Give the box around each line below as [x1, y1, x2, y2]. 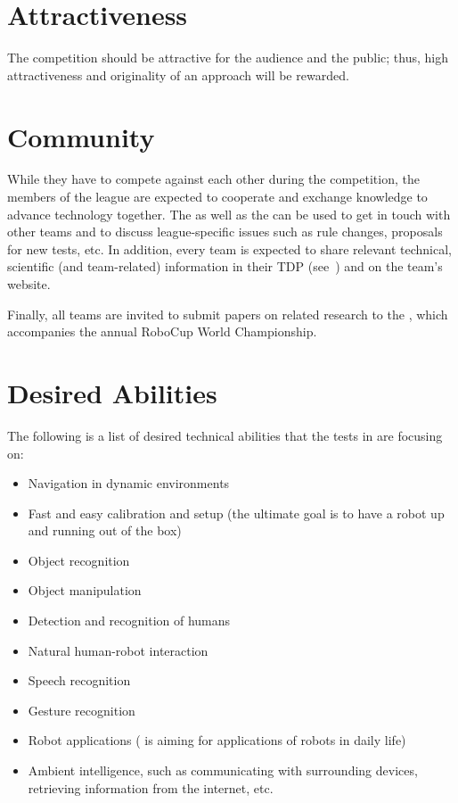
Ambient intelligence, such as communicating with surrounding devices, [28, 761, 418, 780]
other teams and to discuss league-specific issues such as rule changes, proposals [7, 222, 443, 241]
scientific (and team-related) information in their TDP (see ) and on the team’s [7, 257, 443, 276]
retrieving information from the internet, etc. [28, 778, 274, 797]
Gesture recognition [28, 700, 135, 719]
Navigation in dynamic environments [28, 474, 230, 493]
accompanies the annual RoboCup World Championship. [7, 322, 317, 341]
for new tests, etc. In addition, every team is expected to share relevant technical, [7, 239, 452, 258]
